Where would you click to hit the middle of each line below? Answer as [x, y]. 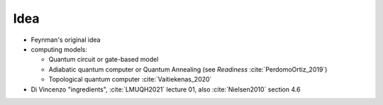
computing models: [59, 49]
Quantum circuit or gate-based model [104, 60]
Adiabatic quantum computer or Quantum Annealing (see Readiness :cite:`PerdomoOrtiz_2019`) [188, 69]
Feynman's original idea [66, 40]
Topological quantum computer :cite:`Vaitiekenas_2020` [130, 79]
